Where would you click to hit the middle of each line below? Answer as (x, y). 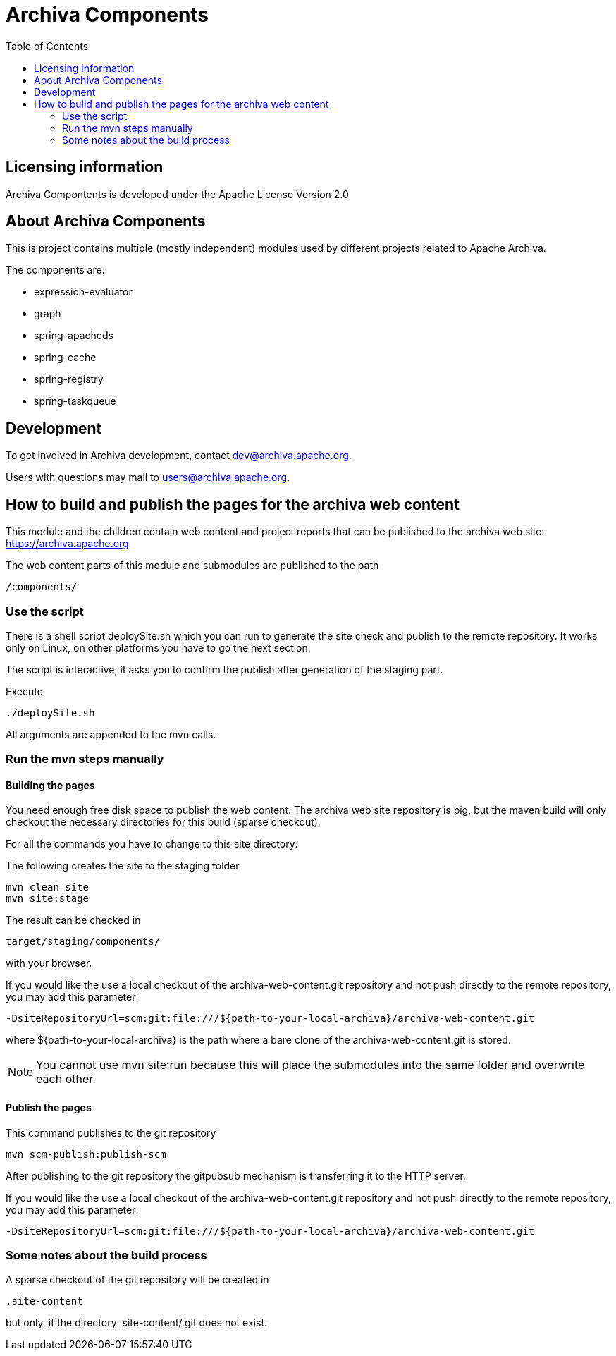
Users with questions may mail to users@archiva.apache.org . (148, 477)
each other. (66, 1079)
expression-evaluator (83, 292)
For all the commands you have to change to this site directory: (152, 844)
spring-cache (65, 358)
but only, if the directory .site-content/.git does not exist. (136, 1323)
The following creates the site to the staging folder (123, 866)
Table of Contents (47, 46)
